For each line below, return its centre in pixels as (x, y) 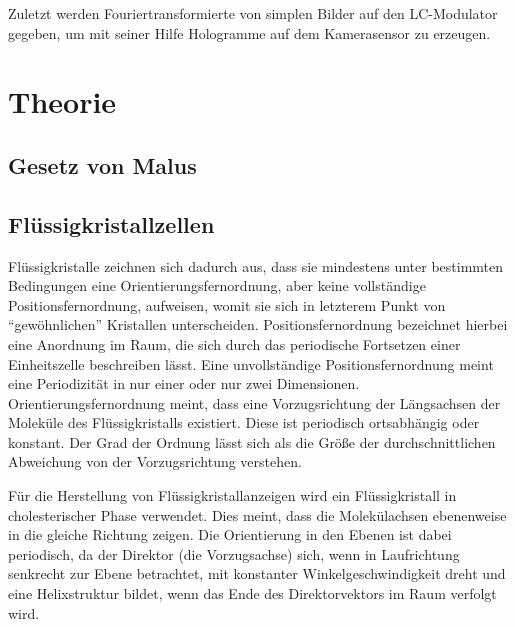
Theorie (62, 101)
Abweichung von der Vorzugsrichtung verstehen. (155, 461)
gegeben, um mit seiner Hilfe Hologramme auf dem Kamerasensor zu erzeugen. (249, 32)
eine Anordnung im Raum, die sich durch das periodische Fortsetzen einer (234, 343)
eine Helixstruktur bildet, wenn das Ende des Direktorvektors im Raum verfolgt (252, 593)
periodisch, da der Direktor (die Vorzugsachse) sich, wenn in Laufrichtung (234, 553)
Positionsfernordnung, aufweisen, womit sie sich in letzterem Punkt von (227, 304)
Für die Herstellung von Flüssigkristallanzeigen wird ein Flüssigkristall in (232, 495)
